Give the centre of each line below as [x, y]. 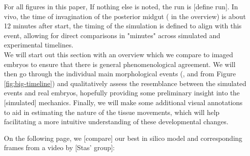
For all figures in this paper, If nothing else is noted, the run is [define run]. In [121, 6]
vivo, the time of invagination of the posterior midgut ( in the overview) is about [125, 16]
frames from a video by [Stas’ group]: [60, 147]
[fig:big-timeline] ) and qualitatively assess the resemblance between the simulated [125, 83]
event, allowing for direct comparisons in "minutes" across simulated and [112, 35]
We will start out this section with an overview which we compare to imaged [119, 54]
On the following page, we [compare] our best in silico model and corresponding [123, 138]
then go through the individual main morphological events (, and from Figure [120, 74]
